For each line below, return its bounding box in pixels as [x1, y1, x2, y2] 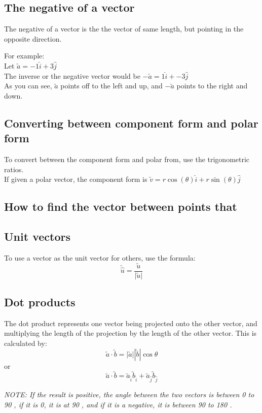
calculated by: [4, 337, 47, 348]
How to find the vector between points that [4, 199, 237, 214]
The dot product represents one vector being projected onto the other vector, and [4, 317, 257, 328]
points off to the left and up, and [60, 80, 163, 91]
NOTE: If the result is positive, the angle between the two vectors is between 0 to [4, 389, 254, 400]
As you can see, [4, 80, 52, 91]
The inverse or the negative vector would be [4, 70, 140, 81]
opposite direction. [4, 33, 62, 44]
